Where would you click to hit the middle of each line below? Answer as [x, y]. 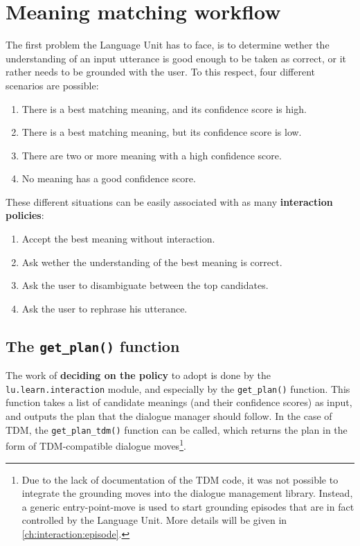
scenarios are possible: [52, 85]
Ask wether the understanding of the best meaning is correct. [152, 262]
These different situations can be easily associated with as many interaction [169, 201]
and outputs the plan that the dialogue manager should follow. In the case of [169, 416]
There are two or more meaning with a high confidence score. [152, 155]
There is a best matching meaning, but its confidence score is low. [162, 132]
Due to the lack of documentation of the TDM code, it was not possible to [180, 479]
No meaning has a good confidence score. [109, 178]
